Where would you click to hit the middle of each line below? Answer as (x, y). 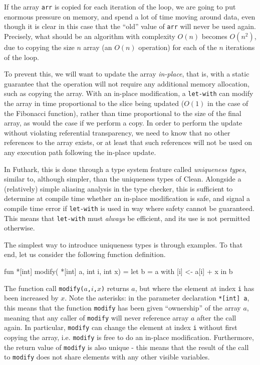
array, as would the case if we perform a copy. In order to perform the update (123, 123)
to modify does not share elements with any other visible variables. (107, 357)
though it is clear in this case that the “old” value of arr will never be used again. (130, 26)
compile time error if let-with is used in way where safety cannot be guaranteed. (129, 208)
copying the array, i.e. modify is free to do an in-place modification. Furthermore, (129, 337)
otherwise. (20, 228)
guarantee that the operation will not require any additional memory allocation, (127, 83)
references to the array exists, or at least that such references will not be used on (128, 142)
